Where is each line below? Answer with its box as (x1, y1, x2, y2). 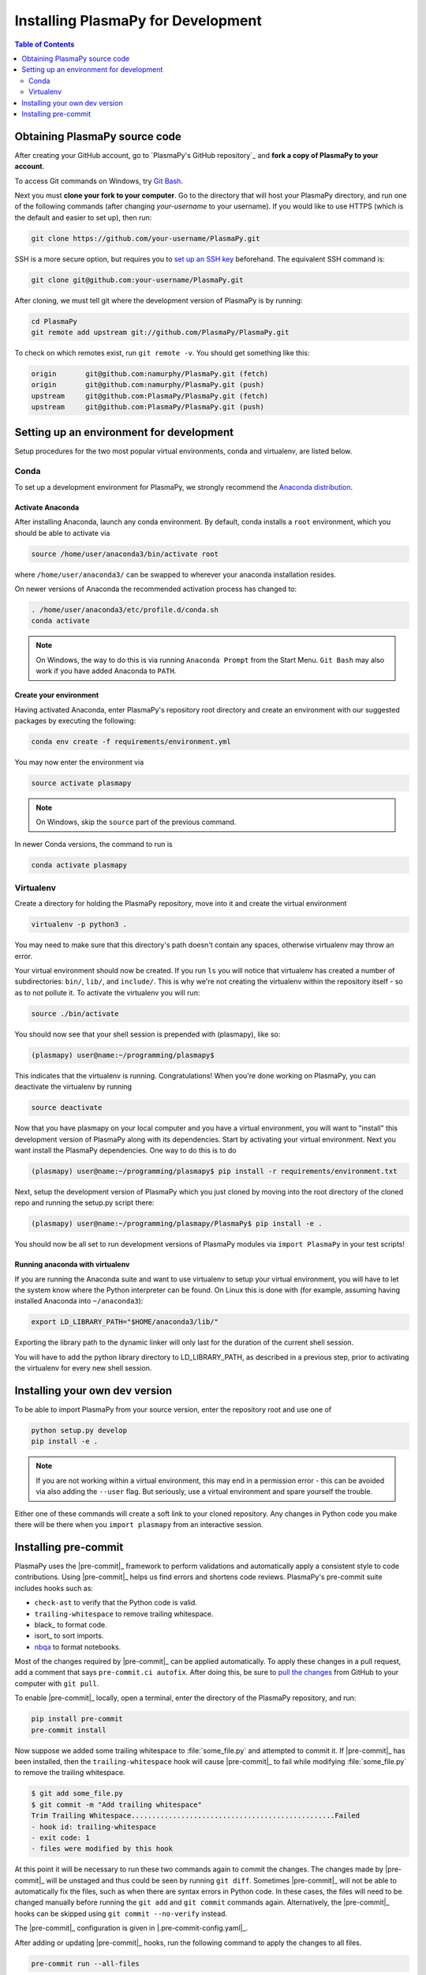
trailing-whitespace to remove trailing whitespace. (34, 1608, 214, 1619)
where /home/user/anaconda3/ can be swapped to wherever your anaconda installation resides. (14, 570, 337, 579)
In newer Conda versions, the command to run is (14, 839, 173, 848)
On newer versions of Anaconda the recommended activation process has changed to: (14, 584, 297, 593)
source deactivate (31, 1103, 103, 1112)
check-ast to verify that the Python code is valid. (34, 1598, 197, 1608)
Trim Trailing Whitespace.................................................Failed (31, 1811, 361, 1820)
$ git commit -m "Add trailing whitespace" (31, 1800, 203, 1809)
